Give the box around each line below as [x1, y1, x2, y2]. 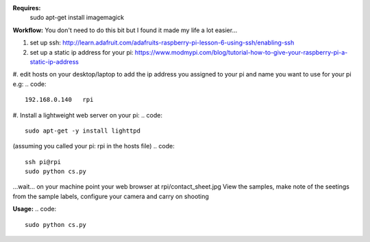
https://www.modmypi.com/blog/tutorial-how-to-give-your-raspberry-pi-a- [134, 48, 348, 56]
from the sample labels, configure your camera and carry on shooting [12, 192, 209, 200]
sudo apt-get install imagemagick [29, 14, 125, 22]
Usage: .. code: [12, 205, 57, 213]
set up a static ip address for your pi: [29, 48, 134, 56]
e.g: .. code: [12, 79, 47, 88]
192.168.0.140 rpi [25, 96, 94, 104]
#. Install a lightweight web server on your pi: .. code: [12, 111, 162, 119]
